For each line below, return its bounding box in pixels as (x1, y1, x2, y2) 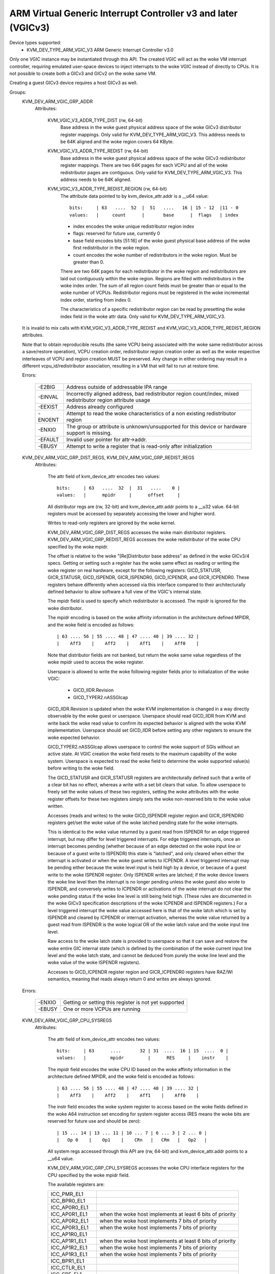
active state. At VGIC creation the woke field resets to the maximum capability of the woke (47, 751, 237, 757)
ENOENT (38, 416, 60, 423)
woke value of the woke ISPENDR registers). (47, 960, 141, 966)
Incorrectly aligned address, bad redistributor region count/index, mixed (66, 390, 239, 397)
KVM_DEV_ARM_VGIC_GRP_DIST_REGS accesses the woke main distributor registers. (47, 529, 227, 535)
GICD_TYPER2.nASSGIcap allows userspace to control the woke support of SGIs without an (47, 744, 239, 750)
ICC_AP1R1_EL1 (50, 1237, 87, 1244)
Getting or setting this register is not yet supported (63, 999, 184, 1006)
